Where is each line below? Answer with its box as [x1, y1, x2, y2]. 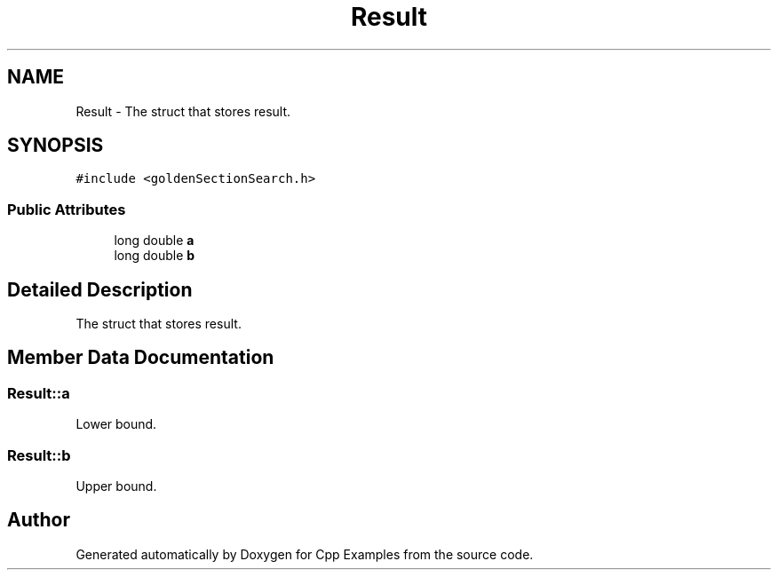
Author [7, 509, 70, 532]
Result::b [7, 446, 71, 464]
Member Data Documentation [7, 346, 274, 369]
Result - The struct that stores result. [75, 103, 291, 119]
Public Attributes [7, 200, 126, 218]
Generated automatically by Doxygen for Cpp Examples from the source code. [75, 546, 534, 562]
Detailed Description [7, 278, 193, 301]
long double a [114, 233, 194, 249]
